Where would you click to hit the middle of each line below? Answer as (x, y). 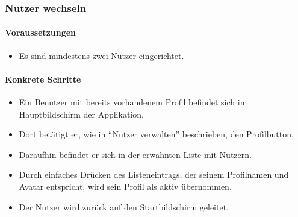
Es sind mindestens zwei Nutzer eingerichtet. (101, 55)
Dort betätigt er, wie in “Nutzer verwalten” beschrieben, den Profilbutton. (156, 134)
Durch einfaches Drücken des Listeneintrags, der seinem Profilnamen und (154, 175)
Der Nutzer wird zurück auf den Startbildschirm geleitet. (124, 206)
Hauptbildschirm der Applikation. (81, 114)
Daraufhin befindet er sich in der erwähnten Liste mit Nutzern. (135, 154)
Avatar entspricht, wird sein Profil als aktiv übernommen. (125, 186)
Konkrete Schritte (43, 79)
